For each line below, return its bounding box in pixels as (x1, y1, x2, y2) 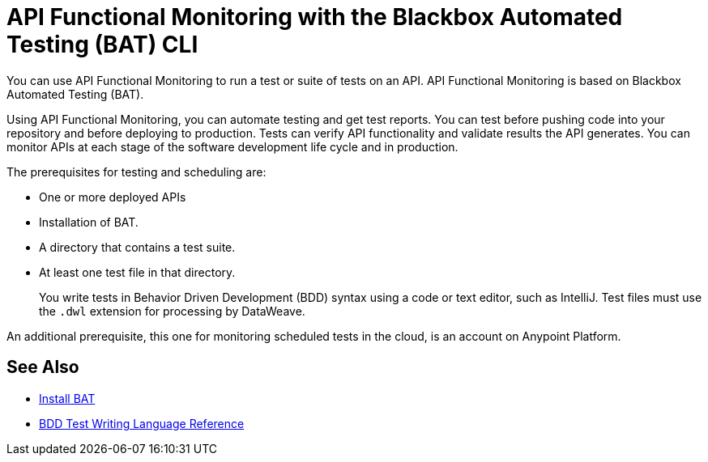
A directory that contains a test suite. (39, 239, 236, 254)
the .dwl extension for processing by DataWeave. (39, 303, 305, 318)
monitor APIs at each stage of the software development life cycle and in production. (6, 139, 458, 154)
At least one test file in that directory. (39, 265, 236, 279)
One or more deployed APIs (39, 189, 186, 204)
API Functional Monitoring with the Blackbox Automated (6, 3, 623, 31)
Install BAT (39, 391, 96, 405)
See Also (6, 357, 79, 378)
